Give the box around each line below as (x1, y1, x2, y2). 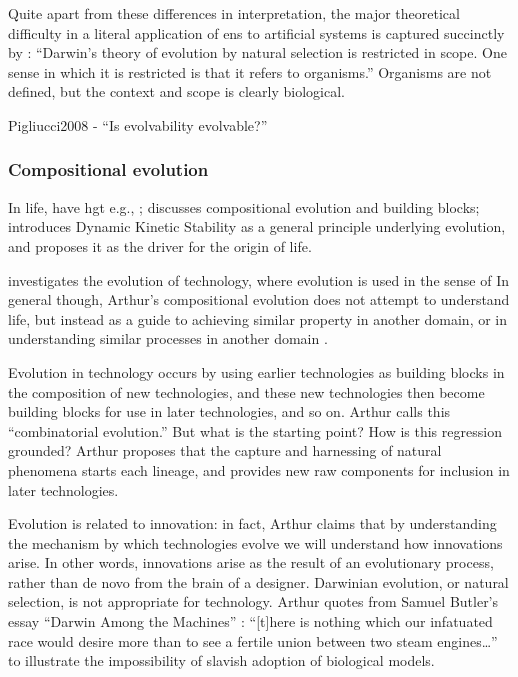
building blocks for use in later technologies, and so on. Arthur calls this (8, 401, 451, 422)
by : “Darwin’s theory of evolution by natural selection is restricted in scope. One (8, 42, 507, 63)
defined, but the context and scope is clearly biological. (8, 81, 345, 102)
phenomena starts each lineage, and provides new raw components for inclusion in (8, 459, 510, 480)
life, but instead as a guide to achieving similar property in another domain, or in (8, 308, 508, 329)
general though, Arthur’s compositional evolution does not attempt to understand (8, 289, 510, 310)
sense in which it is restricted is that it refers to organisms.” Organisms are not (8, 61, 492, 82)
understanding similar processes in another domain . (8, 328, 328, 349)
